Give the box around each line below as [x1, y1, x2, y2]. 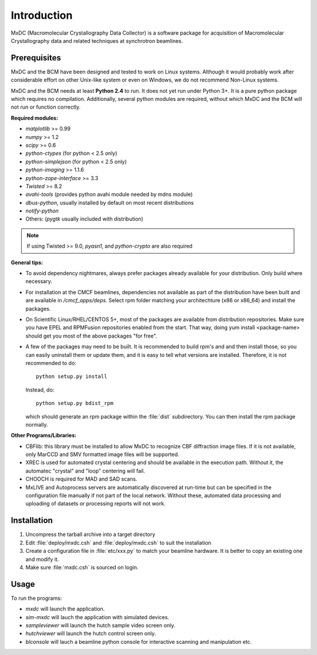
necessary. [25, 278, 53, 285]
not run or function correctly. [11, 103, 81, 111]
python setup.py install [36, 373, 107, 380]
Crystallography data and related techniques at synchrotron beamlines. [11, 37, 183, 44]
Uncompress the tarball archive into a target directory [25, 531, 156, 538]
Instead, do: [25, 386, 55, 393]
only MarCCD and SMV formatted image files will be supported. [25, 451, 180, 458]
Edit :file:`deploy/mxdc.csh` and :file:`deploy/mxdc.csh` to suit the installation [25, 539, 211, 546]
